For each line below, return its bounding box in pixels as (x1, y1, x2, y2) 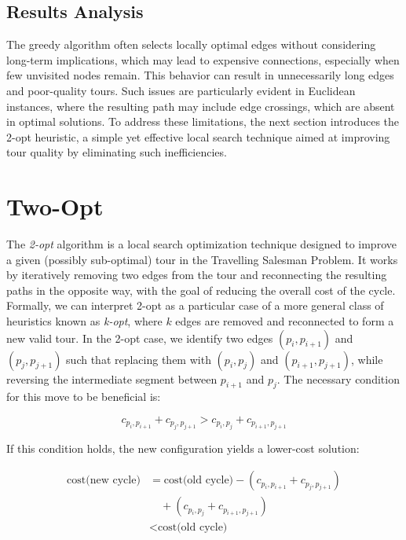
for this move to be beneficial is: (6, 388, 161, 405)
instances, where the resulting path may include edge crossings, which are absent (6, 97, 395, 114)
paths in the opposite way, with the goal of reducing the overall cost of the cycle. (6, 281, 396, 298)
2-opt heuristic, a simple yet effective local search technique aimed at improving (6, 128, 390, 145)
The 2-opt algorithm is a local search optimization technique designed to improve (6, 236, 397, 252)
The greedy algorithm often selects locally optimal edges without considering (6, 36, 376, 53)
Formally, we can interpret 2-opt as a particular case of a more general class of (6, 297, 384, 314)
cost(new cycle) (67, 475, 141, 487)
